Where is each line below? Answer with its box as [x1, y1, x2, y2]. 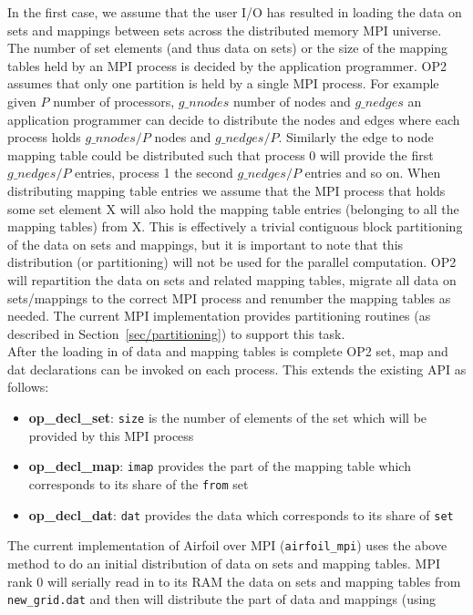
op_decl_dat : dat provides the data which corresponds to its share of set [28, 505, 454, 524]
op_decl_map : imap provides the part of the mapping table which [28, 456, 411, 476]
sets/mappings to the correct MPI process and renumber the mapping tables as [7, 288, 451, 307]
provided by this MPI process [28, 425, 194, 445]
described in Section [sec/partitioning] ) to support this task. [7, 323, 345, 343]
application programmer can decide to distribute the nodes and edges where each [7, 109, 460, 128]
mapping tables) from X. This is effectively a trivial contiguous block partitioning [7, 217, 463, 236]
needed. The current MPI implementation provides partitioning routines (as [7, 306, 431, 325]
